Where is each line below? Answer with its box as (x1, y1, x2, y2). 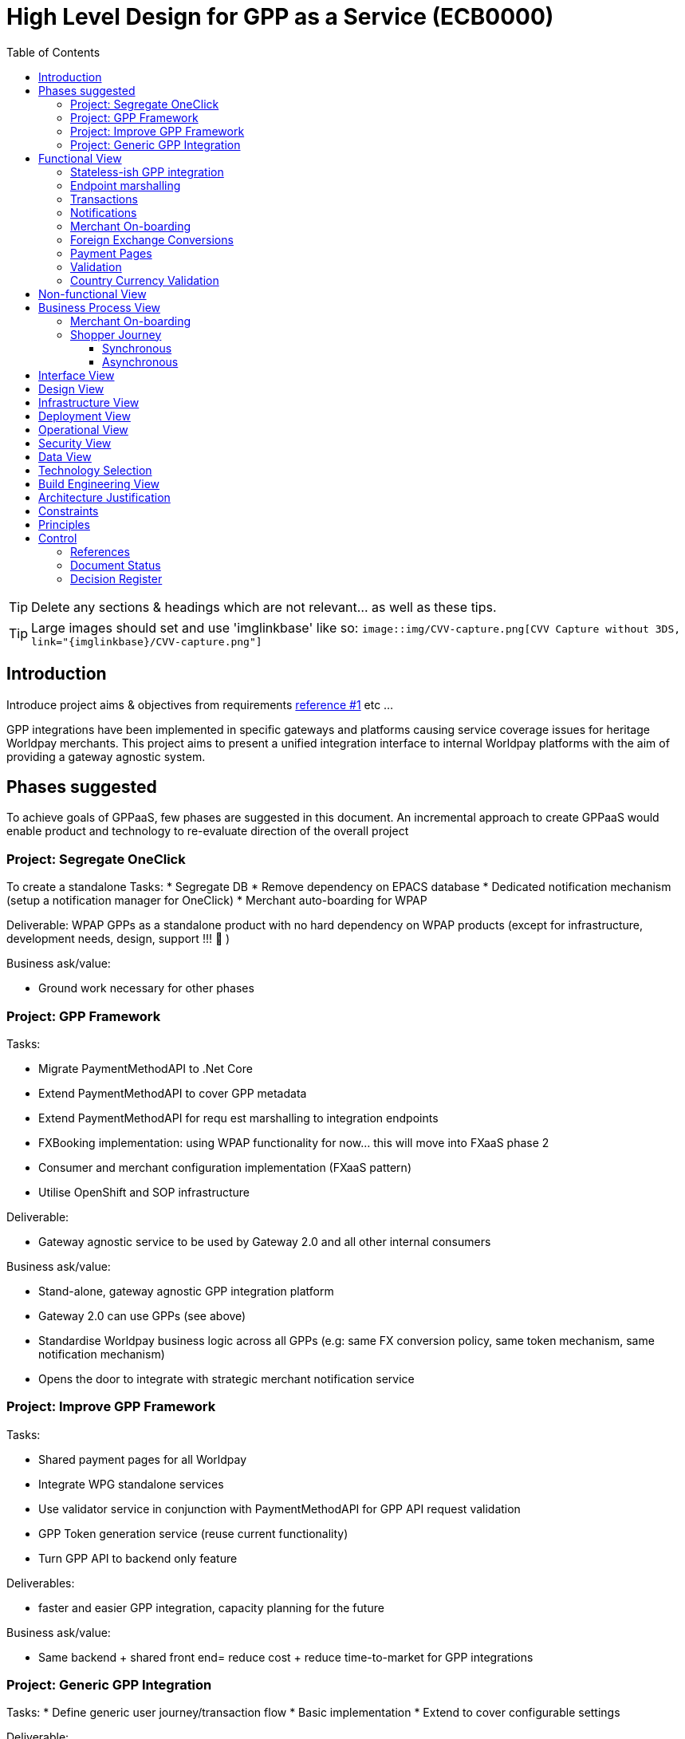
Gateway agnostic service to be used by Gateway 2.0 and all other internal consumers (38, 1234, 491, 1248)
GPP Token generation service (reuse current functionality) (38, 1526, 348, 1540)
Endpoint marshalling (70, 178, 181, 192)
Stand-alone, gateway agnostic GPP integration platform (38, 1284, 334, 1298)
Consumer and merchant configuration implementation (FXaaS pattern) (38, 1160, 411, 1174)
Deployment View (38, 408, 131, 423)
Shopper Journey (70, 327, 162, 341)
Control (38, 530, 77, 545)
